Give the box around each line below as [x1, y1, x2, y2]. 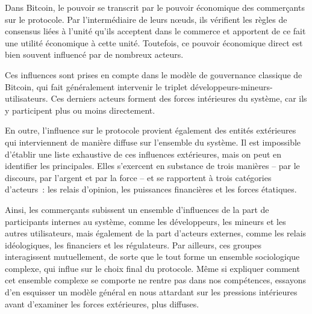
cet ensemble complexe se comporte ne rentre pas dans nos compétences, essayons [5, 274, 307, 286]
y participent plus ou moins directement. [5, 103, 155, 116]
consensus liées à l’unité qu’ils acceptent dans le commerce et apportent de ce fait [5, 25, 306, 37]
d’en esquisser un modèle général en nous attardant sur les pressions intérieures [5, 286, 298, 298]
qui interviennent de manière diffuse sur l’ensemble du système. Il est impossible [5, 135, 301, 148]
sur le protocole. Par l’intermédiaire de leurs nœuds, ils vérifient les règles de [5, 13, 287, 25]
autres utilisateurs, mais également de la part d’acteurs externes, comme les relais [5, 227, 307, 239]
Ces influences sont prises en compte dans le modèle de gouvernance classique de [5, 68, 302, 81]
